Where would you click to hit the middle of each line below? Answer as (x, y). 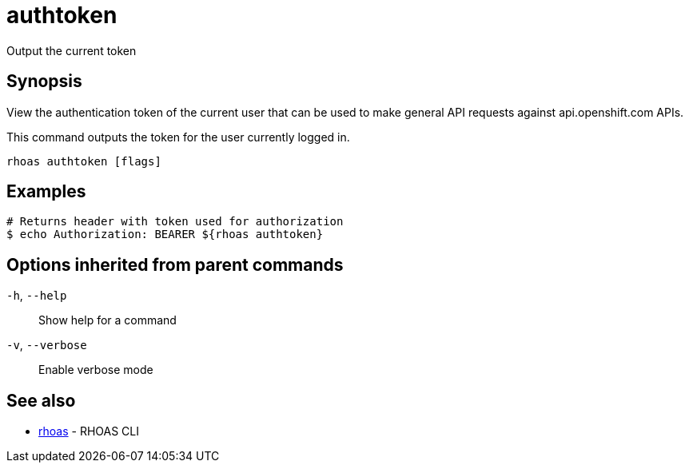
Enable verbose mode (96, 370)
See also (41, 400)
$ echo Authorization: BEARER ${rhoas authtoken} (165, 234)
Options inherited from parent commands (175, 264)
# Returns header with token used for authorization (175, 222)
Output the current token (72, 50)
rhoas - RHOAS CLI (89, 431)
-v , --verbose (47, 345)
